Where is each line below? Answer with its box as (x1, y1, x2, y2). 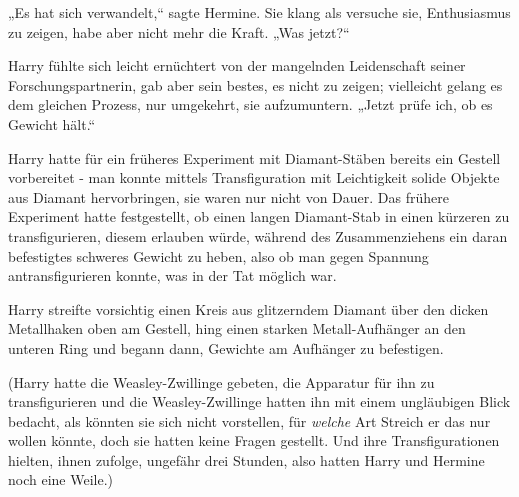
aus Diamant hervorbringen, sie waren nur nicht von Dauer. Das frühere (8, 186, 449, 207)
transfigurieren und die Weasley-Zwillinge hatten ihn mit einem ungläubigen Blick (8, 391, 511, 412)
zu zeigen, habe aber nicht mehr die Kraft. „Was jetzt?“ (8, 21, 350, 42)
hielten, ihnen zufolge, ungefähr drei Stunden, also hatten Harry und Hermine (8, 449, 485, 470)
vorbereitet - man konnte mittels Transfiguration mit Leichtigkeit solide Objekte (8, 167, 500, 188)
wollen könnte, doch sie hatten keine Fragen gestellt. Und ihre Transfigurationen (8, 430, 500, 451)
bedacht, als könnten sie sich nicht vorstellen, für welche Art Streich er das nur (8, 410, 491, 431)
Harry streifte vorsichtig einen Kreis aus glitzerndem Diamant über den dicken (8, 298, 489, 319)
